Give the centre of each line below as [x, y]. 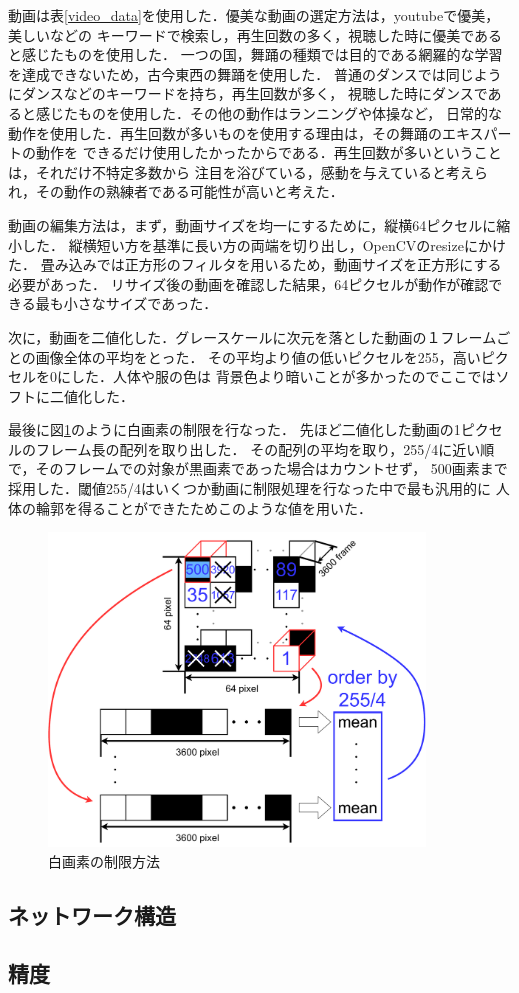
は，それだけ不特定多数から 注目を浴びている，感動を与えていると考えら [248, 171]
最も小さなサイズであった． [126, 303]
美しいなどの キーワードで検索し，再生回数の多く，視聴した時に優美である [255, 34]
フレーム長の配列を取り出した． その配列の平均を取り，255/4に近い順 [265, 448]
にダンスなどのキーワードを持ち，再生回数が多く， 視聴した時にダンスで [248, 93]
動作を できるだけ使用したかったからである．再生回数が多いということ [268, 152]
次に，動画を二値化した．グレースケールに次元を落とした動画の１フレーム [252, 336]
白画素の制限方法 [104, 860]
